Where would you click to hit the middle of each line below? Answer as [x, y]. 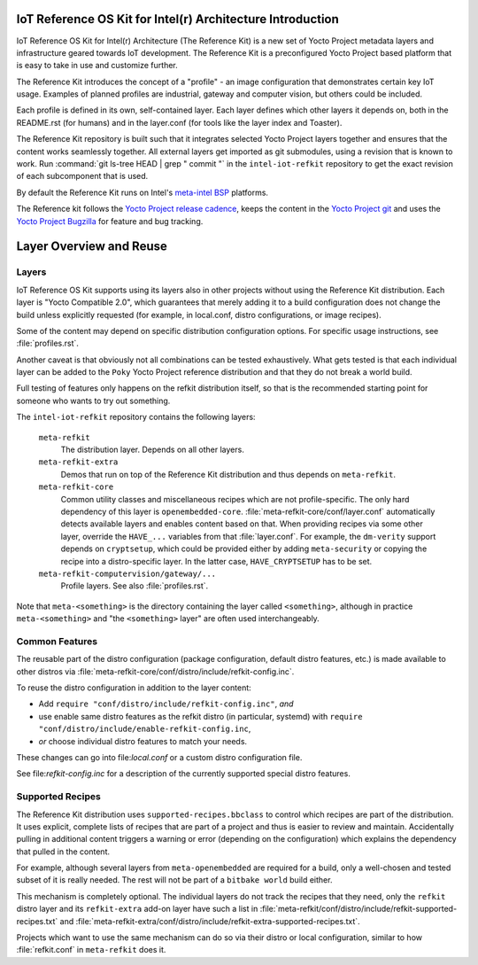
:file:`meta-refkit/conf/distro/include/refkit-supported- [358, 909]
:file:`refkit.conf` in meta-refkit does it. [91, 950]
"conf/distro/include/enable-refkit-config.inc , [145, 729]
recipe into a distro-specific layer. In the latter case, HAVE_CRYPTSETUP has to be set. [216, 561]
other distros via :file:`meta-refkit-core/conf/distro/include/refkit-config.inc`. [155, 671]
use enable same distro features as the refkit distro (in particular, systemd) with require [200, 716]
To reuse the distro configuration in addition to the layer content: [134, 688]
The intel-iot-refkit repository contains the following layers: [136, 417]
